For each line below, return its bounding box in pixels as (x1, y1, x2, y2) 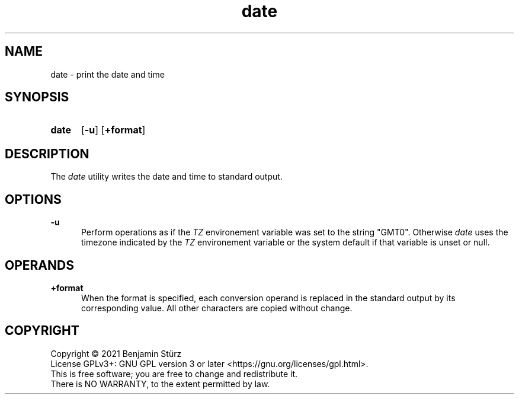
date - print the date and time (50, 69, 165, 79)
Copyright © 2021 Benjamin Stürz (50, 348, 182, 359)
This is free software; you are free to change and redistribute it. (50, 368, 298, 379)
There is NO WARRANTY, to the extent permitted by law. (50, 378, 270, 389)
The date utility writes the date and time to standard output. (50, 171, 283, 182)
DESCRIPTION (5, 146, 89, 161)
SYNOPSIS (5, 90, 69, 105)
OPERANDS (5, 257, 74, 273)
